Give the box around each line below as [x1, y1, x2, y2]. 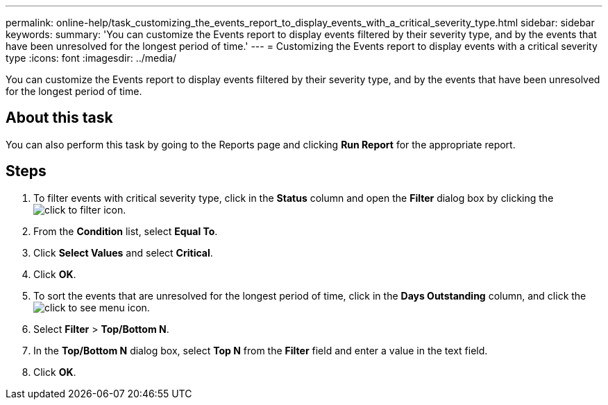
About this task [6, 109, 113, 127]
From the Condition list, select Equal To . [33, 225, 218, 237]
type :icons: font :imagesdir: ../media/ [6, 52, 177, 64]
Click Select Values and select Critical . [33, 246, 213, 259]
